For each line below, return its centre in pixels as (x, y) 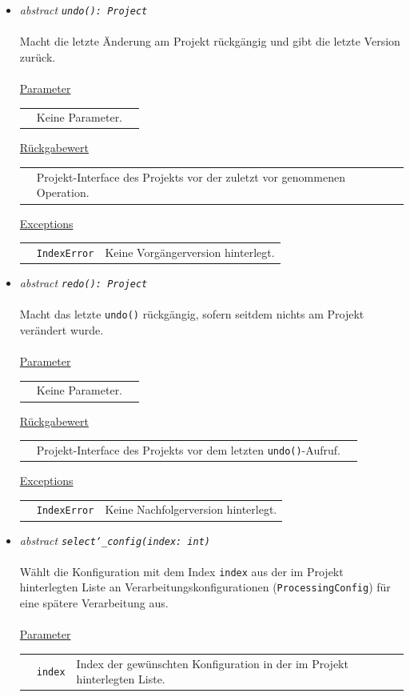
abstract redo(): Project (84, 282)
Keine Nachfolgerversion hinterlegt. (191, 509)
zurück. (38, 56)
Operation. (63, 192)
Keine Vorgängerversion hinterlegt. (190, 252)
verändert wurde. (62, 329)
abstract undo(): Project (84, 10)
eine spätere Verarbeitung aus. (94, 603)
